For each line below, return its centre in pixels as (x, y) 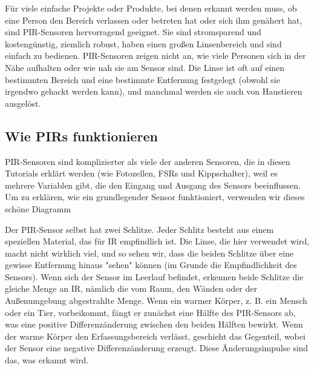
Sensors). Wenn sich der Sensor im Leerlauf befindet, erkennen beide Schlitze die (154, 276)
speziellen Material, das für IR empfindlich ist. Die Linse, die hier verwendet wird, (157, 241)
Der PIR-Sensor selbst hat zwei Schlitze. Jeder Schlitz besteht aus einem (139, 229)
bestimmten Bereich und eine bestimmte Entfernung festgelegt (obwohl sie (142, 79)
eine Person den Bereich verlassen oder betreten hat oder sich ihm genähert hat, (154, 20)
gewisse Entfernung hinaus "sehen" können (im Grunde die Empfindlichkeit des (151, 265)
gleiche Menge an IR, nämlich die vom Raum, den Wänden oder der (131, 288)
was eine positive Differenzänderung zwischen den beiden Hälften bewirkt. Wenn (154, 324)
